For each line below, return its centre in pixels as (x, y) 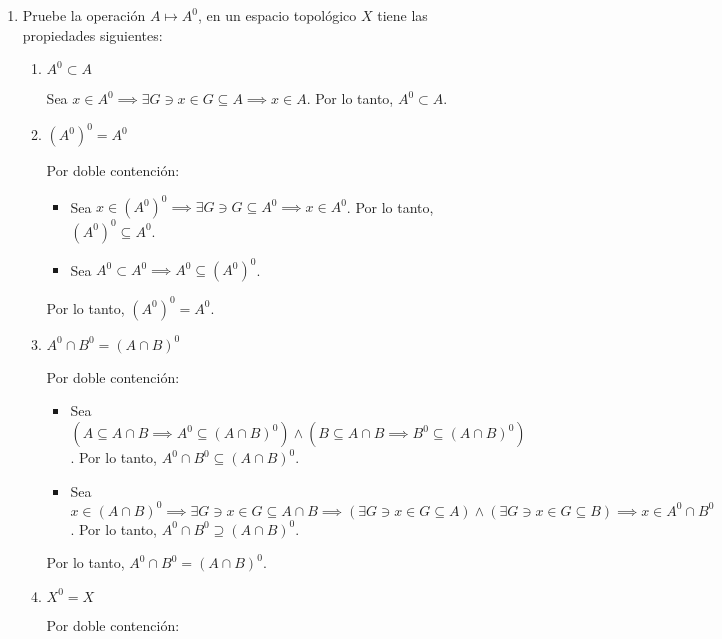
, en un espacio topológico (277, 15)
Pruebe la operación (84, 15)
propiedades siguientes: (92, 34)
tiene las (402, 15)
